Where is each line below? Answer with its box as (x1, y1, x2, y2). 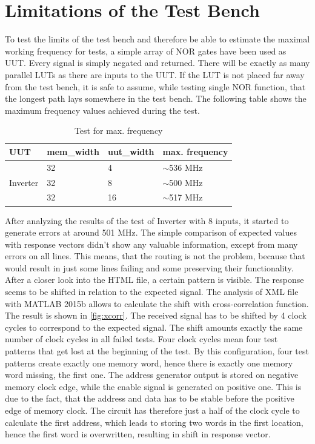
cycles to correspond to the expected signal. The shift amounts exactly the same (5, 320, 303, 333)
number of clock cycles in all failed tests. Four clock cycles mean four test (5, 333, 278, 345)
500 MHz (169, 176, 203, 188)
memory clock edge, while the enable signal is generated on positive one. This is (5, 380, 302, 393)
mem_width (47, 145, 99, 157)
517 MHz (169, 191, 203, 204)
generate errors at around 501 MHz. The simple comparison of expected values (5, 226, 297, 239)
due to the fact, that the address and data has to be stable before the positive (5, 392, 294, 405)
